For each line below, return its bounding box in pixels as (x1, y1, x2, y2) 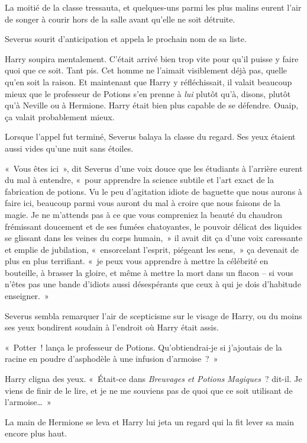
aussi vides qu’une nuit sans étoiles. (5, 142, 134, 154)
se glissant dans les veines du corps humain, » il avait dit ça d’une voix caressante (5, 232, 303, 244)
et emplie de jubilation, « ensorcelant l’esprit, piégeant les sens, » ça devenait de (5, 243, 299, 255)
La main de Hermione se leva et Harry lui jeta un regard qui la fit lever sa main (5, 415, 294, 428)
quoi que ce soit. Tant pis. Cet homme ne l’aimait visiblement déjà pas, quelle (5, 64, 287, 76)
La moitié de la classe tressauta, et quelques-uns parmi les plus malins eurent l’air (5, 1, 302, 13)
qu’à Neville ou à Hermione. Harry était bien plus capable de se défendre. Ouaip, (5, 99, 299, 111)
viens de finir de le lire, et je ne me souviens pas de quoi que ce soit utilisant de (5, 384, 293, 396)
